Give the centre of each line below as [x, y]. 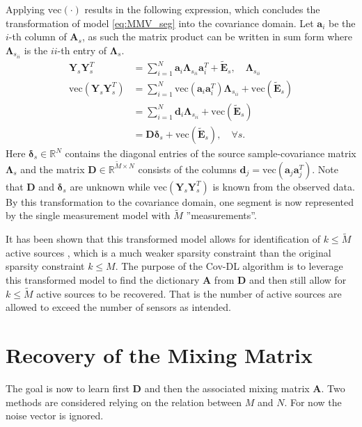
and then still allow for [298, 280]
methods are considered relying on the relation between [124, 402]
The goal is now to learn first [68, 388]
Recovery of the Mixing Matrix [159, 355]
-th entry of [82, 50]
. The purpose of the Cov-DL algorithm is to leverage [229, 266]
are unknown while [110, 186]
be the [342, 23]
